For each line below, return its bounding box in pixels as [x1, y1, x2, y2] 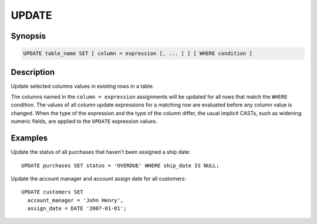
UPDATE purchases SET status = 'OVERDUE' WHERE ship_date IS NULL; [21, 162, 220, 169]
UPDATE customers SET [21, 189, 83, 195]
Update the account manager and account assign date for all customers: [11, 175, 186, 182]
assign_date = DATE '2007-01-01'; [27, 205, 127, 212]
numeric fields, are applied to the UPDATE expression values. [11, 118, 158, 125]
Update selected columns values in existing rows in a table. [11, 82, 154, 89]
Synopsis [11, 31, 46, 41]
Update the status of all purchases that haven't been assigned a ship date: [11, 149, 191, 156]
